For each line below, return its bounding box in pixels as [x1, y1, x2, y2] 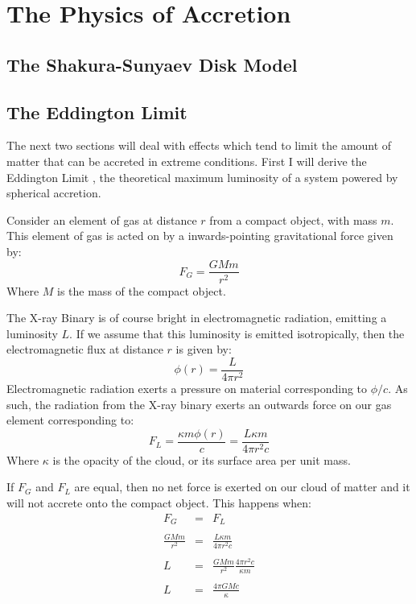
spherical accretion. [6, 184, 101, 201]
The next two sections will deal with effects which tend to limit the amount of [6, 137, 392, 154]
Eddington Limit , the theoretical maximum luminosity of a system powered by [6, 168, 398, 185]
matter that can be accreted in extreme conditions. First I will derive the [6, 152, 367, 169]
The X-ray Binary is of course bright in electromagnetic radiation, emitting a [6, 309, 387, 326]
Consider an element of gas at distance [6, 211, 197, 228]
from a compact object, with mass [209, 211, 377, 228]
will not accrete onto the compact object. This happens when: [6, 494, 311, 511]
